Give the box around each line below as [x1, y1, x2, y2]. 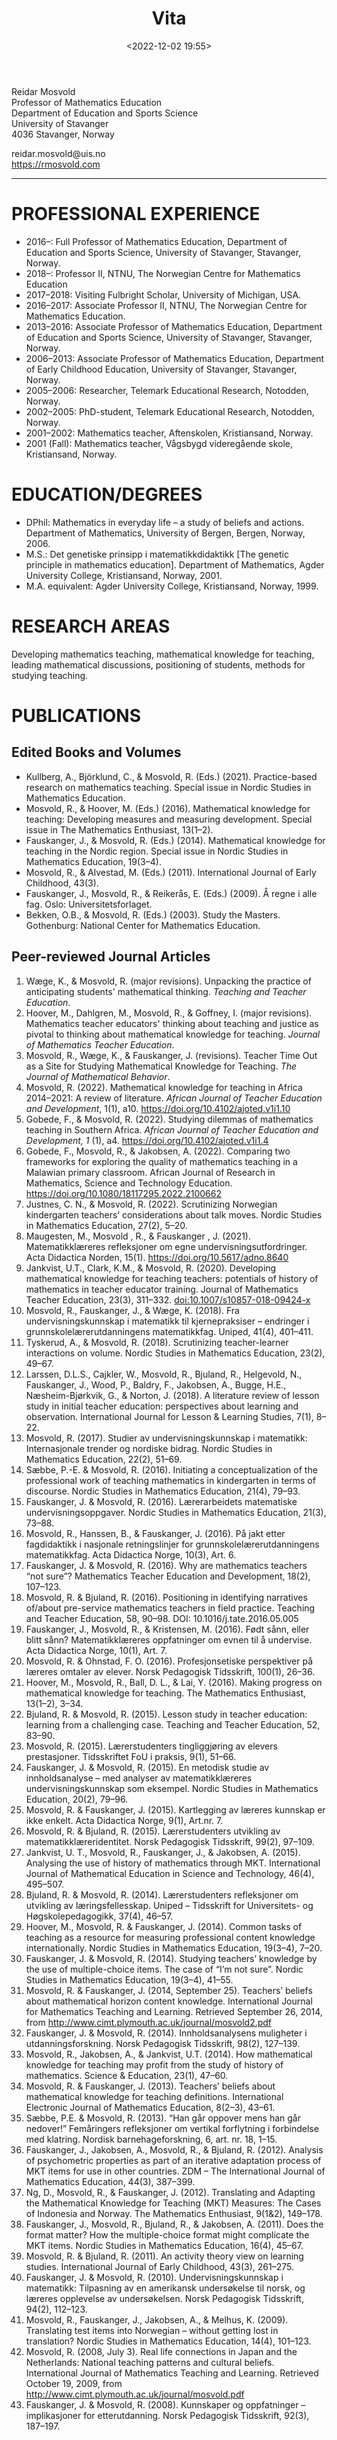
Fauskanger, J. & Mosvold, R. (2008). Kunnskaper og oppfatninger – [25, 2398, 306, 2411]
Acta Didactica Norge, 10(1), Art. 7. [25, 1644, 168, 1656]
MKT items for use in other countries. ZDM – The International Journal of [25, 2165, 326, 2177]
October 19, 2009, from [25, 2377, 123, 2389]
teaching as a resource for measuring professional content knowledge [25, 1931, 316, 1943]
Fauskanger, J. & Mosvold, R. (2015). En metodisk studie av [25, 1761, 270, 1773]
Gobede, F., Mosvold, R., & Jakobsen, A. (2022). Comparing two [25, 1145, 291, 1157]
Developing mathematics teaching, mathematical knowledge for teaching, [11, 648, 315, 660]
